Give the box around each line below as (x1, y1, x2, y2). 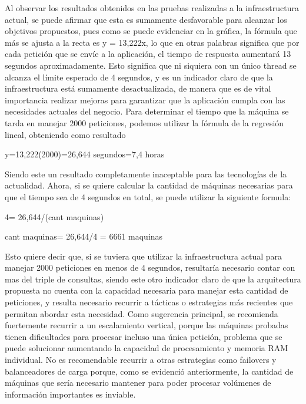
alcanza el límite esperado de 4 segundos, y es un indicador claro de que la (5, 70, 273, 83)
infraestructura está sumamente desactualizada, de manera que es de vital (5, 82, 271, 95)
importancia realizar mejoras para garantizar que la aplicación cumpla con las (5, 93, 285, 106)
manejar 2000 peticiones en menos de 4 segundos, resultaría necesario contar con (5, 261, 295, 274)
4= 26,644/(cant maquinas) (5, 210, 104, 223)
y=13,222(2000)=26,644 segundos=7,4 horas (5, 148, 165, 160)
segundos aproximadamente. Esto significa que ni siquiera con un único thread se (5, 59, 297, 71)
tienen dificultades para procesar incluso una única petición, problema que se (5, 330, 282, 342)
